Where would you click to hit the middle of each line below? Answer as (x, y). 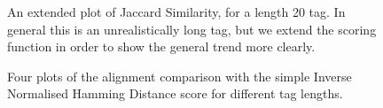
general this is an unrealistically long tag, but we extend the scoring (192, 29)
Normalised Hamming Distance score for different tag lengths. (175, 93)
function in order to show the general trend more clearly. (161, 46)
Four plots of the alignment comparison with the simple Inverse (180, 76)
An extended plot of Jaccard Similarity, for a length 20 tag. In (176, 12)
